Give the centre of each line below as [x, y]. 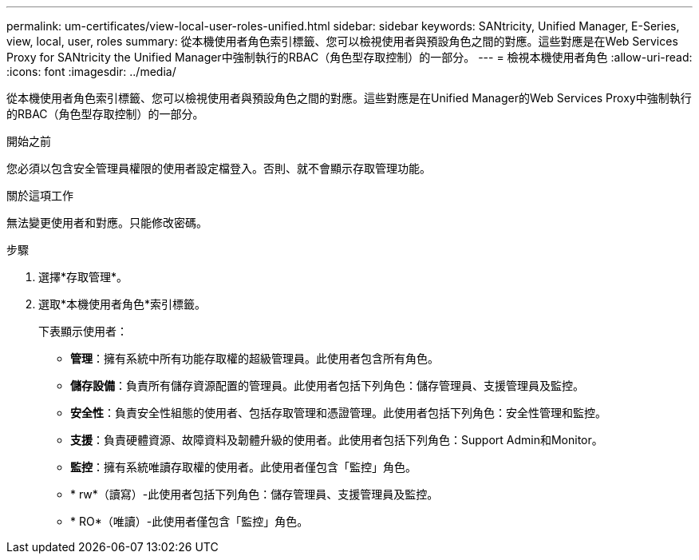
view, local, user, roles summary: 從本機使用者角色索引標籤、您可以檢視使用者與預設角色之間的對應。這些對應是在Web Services [342, 41]
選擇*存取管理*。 [83, 277]
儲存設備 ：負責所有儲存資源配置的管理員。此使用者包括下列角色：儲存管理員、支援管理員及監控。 [327, 385]
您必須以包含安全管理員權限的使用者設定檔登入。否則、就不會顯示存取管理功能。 [219, 168]
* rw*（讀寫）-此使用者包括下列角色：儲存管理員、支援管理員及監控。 [255, 494]
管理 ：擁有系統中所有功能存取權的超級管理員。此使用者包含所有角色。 [255, 358]
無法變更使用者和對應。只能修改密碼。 [107, 222]
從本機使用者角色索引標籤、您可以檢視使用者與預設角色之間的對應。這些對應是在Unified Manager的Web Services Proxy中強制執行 [349, 98]
